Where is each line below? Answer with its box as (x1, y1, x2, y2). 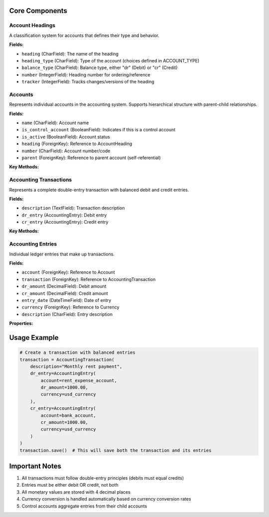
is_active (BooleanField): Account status (21, 134, 110, 140)
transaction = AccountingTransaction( (19, 357, 115, 362)
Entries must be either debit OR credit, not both (21, 482, 119, 488)
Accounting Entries (9, 241, 57, 248)
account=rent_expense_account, (40, 377, 117, 383)
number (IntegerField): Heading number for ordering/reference (21, 71, 150, 77)
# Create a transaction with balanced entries (19, 350, 135, 355)
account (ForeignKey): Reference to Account (21, 269, 115, 275)
